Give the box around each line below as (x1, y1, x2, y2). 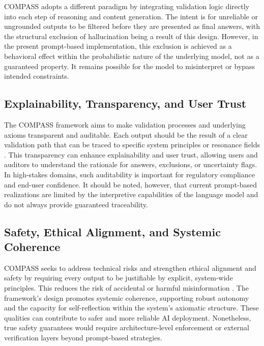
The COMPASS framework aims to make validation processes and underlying (4, 119, 246, 130)
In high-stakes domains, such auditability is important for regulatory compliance (4, 169, 255, 179)
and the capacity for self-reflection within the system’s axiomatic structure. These (4, 302, 259, 313)
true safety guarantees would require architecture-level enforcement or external (4, 322, 249, 333)
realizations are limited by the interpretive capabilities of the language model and (4, 189, 258, 200)
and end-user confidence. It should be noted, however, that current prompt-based (4, 179, 257, 190)
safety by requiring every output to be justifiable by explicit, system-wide (4, 272, 233, 283)
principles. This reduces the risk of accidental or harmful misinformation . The (4, 282, 249, 293)
